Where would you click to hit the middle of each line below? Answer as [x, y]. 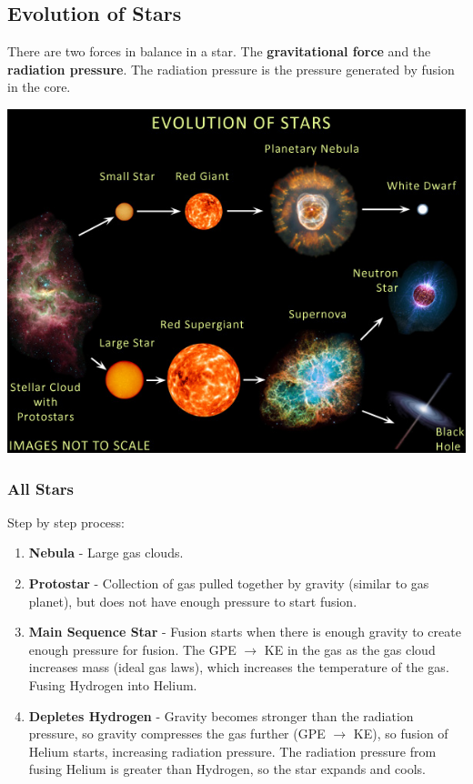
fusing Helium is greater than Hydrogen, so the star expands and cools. [227, 769]
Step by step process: [66, 522]
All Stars [41, 488]
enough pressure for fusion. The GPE [132, 649]
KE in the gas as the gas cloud [350, 649]
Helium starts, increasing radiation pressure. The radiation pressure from [232, 751]
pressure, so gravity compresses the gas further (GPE [177, 734]
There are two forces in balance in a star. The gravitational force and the [219, 51]
